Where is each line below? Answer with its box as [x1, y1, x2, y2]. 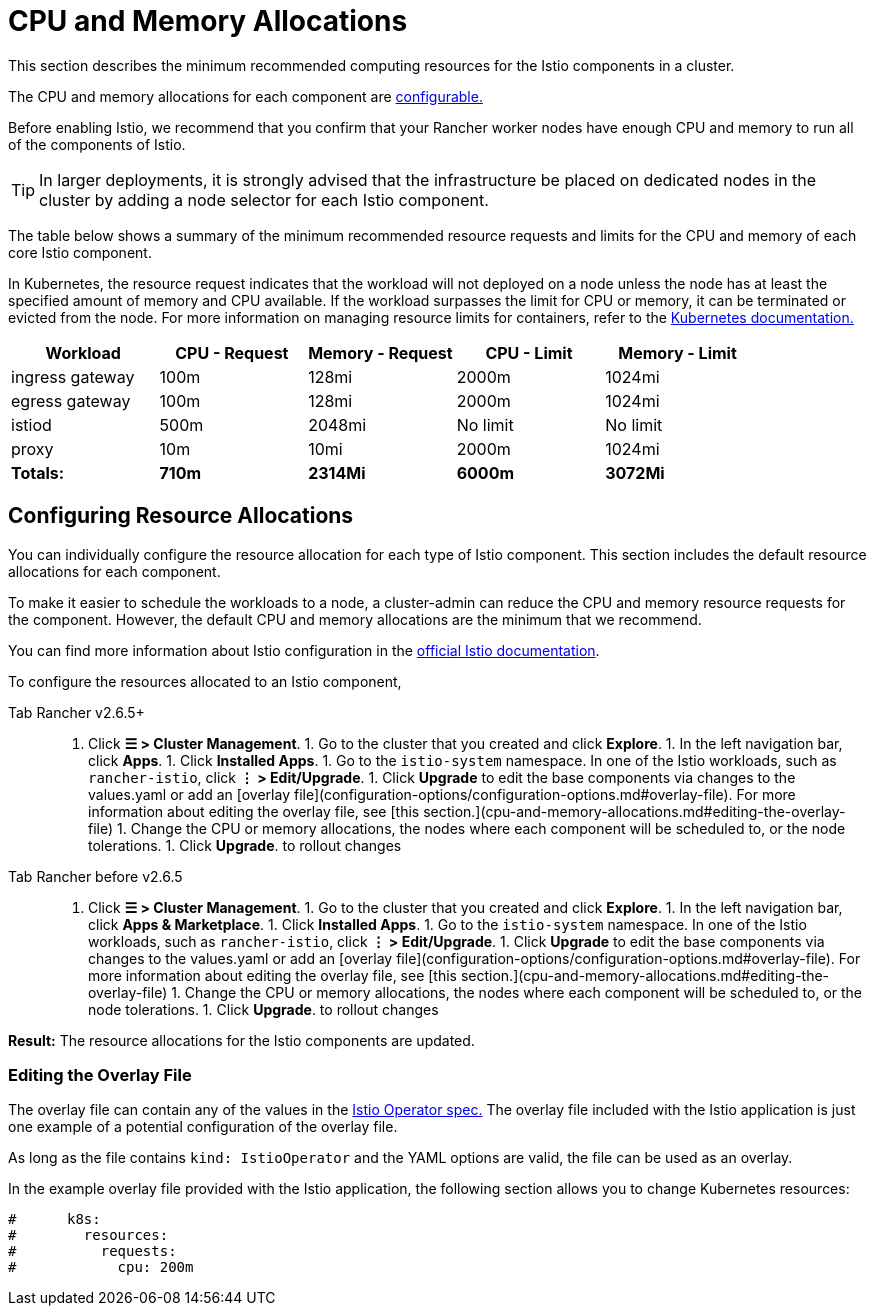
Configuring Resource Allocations [8, 503, 354, 529]
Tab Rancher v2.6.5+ [8, 703, 145, 721]
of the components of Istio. [8, 135, 186, 153]
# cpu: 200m [8, 1259, 194, 1276]
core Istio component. [8, 243, 152, 261]
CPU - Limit [485, 342, 573, 363]
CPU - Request [175, 342, 289, 363]
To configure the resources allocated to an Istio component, [8, 672, 402, 690]
